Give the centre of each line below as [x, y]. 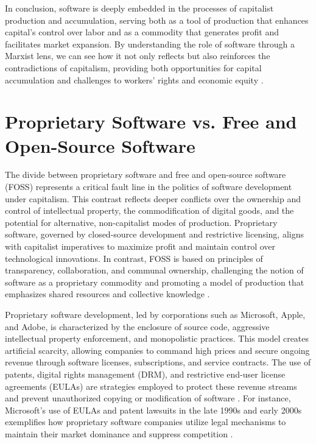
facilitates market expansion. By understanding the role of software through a [150, 44]
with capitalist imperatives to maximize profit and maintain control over [140, 246]
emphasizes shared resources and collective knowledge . [107, 294]
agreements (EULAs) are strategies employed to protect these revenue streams [151, 386]
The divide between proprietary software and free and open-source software [146, 174]
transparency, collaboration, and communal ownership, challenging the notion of [154, 270]
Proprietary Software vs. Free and [151, 122]
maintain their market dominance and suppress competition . [119, 433]
